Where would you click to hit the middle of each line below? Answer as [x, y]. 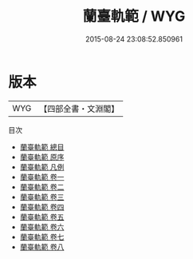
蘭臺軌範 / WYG [134, 16]
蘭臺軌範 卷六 [42, 227]
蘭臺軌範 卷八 [42, 247]
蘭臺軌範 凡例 [42, 167]
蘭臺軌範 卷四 [42, 207]
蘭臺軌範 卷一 [42, 177]
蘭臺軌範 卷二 [42, 187]
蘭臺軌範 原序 [42, 157]
